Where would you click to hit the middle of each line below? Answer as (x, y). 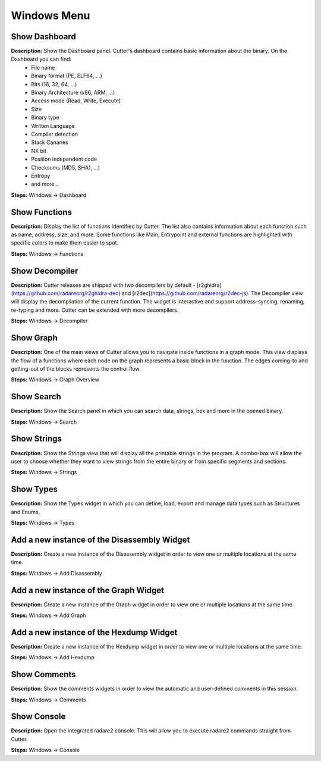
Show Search (36, 397)
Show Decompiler (45, 271)
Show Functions (42, 212)
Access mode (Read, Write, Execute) (76, 101)
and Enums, (26, 512)
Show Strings (37, 439)
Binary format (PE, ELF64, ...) (67, 76)
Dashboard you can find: (41, 59)
